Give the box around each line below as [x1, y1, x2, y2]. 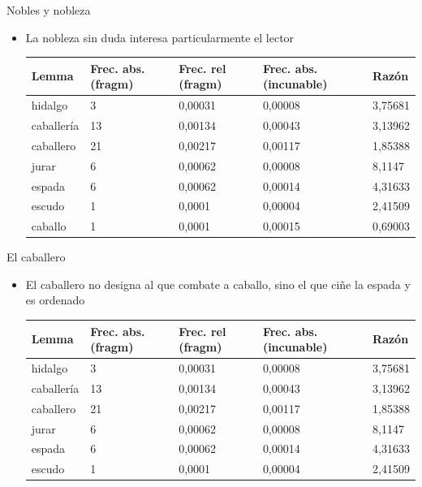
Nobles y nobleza [6, 2, 91, 18]
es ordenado [25, 291, 85, 308]
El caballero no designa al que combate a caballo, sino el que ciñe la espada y [25, 275, 411, 292]
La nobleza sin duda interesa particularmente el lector [25, 28, 295, 45]
